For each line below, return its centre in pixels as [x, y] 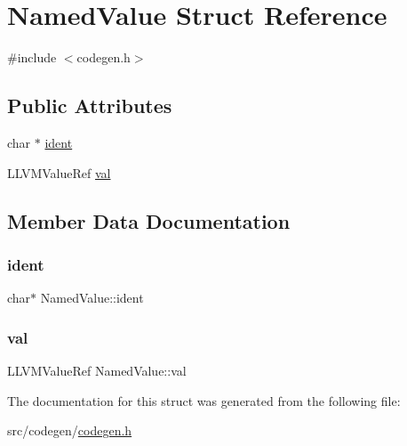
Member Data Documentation [149, 220]
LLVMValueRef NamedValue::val [97, 370]
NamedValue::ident [92, 298]
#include [32, 57]
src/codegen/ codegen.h [70, 430]
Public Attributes [90, 105]
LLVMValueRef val [59, 172]
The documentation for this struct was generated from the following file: [204, 400]
